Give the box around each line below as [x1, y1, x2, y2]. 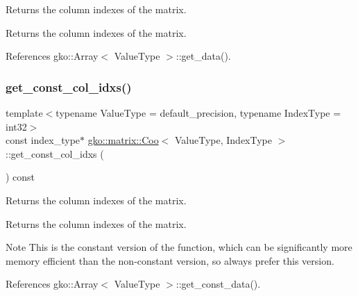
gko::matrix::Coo [87, 133, 159, 147]
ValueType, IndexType [174, 133, 272, 147]
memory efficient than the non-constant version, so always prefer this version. [6, 253, 334, 268]
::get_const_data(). [176, 277, 261, 291]
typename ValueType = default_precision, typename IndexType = [56, 106, 341, 120]
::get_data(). [176, 49, 231, 63]
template [6, 106, 43, 120]
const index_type [6, 133, 80, 147]
